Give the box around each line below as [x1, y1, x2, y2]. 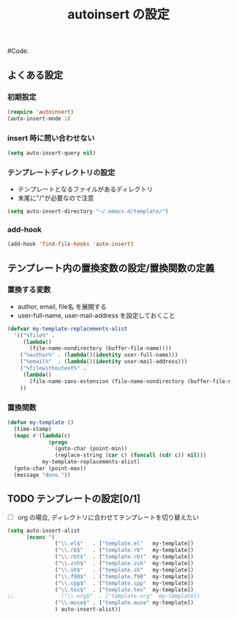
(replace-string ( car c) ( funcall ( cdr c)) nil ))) [54, 452, 207, 459]
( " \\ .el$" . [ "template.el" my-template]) [54, 540, 194, 548]
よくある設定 [7, 69, 63, 81]
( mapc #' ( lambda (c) [13, 432, 71, 439]
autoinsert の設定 [67, 6, 170, 23]
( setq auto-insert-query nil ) [7, 149, 97, 156]
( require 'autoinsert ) [7, 108, 74, 115]
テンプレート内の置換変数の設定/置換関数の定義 [7, 262, 215, 274]
